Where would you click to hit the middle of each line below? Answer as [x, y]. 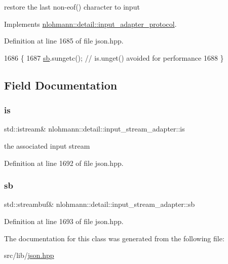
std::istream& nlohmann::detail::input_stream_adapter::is [94, 129]
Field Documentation [61, 85]
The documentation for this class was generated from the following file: [114, 238]
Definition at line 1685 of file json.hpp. [64, 41]
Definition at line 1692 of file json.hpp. [64, 163]
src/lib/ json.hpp [29, 255]
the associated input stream [47, 145]
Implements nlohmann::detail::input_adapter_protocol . [90, 24]
